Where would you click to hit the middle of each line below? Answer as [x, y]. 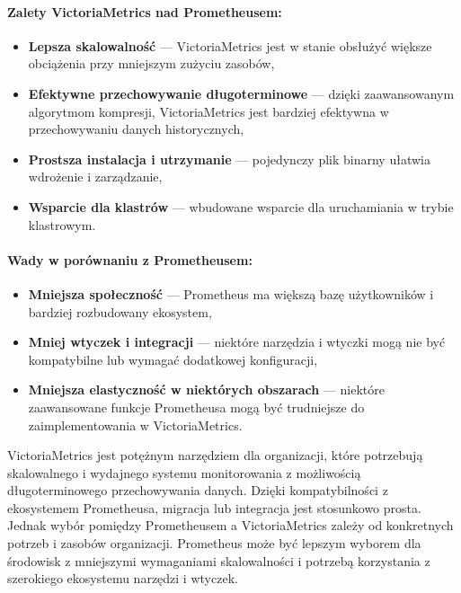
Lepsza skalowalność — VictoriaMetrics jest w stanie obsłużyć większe [230, 45]
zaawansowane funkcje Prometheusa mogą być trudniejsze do [196, 407]
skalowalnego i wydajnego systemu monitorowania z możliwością [184, 472]
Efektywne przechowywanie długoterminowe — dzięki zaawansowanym [241, 93]
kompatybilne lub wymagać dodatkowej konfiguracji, [173, 359]
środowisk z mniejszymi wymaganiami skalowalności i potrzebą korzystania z [219, 560]
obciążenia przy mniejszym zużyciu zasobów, [151, 63]
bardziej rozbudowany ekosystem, [120, 311]
